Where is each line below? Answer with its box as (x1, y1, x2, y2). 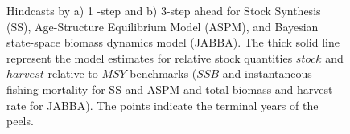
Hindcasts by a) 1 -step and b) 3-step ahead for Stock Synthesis (6, 2, 321, 18)
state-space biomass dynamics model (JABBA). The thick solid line (6, 34, 340, 51)
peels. (6, 112, 34, 129)
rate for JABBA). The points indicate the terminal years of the (6, 96, 319, 113)
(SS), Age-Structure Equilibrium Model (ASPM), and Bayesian (6, 18, 319, 35)
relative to (47, 65, 98, 82)
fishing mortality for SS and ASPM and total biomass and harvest (6, 80, 333, 97)
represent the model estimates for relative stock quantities (6, 49, 293, 66)
